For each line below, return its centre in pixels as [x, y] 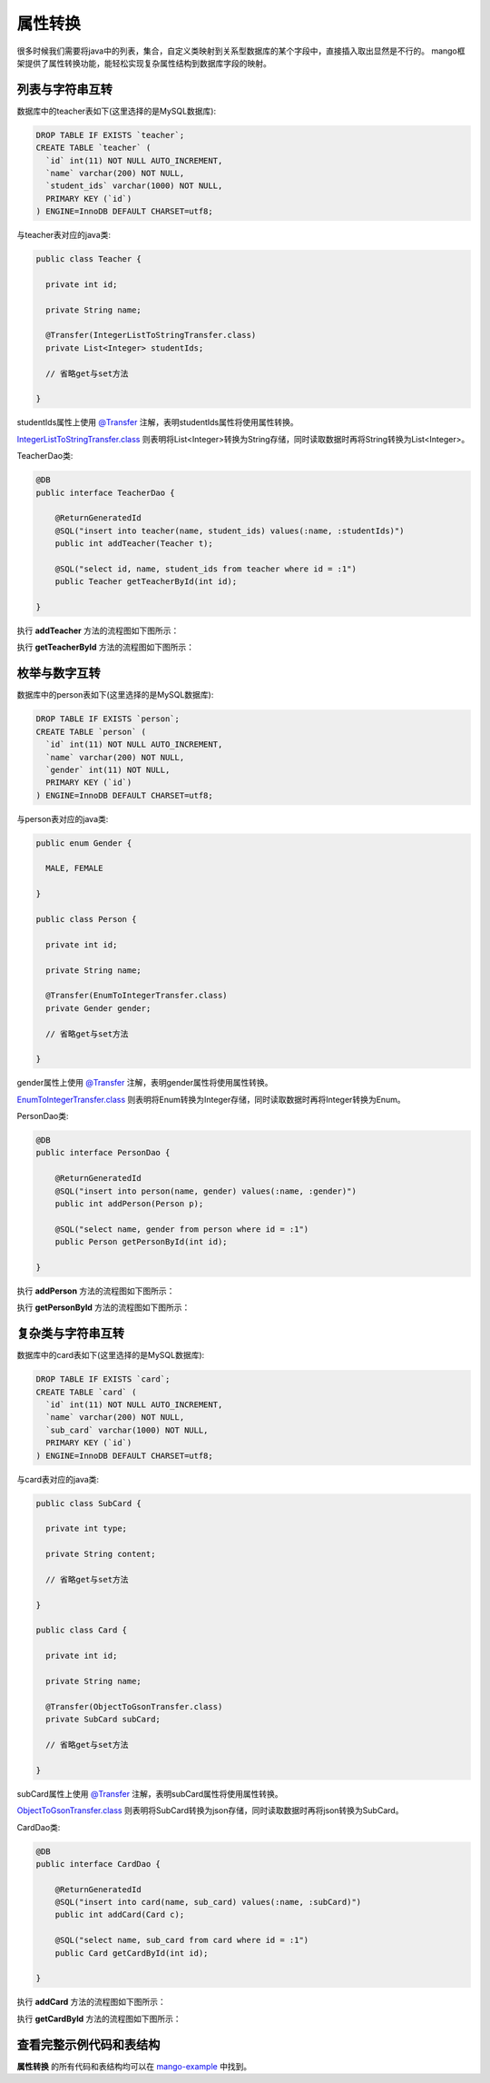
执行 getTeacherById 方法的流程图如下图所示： [106, 647]
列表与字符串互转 [64, 89]
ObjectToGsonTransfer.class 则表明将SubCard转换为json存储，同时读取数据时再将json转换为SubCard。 [210, 1810]
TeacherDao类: [45, 456]
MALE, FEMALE [74, 868]
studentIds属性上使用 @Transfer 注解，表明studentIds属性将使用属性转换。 [157, 422]
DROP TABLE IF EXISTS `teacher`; [110, 135]
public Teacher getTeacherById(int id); [146, 582]
